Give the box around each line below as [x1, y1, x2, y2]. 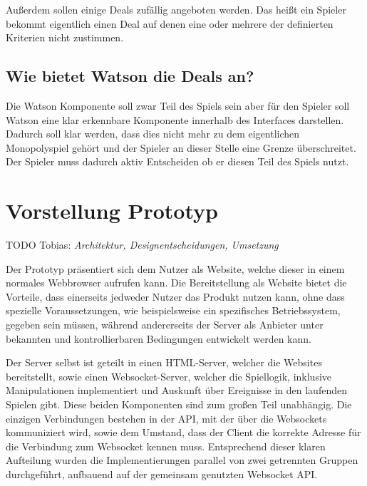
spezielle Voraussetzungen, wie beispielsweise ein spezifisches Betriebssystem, [6, 303, 341, 318]
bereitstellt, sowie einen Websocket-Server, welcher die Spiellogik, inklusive [6, 368, 332, 383]
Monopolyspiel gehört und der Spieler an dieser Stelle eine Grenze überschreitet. [6, 140, 356, 155]
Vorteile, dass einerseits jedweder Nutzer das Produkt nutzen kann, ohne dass [6, 289, 345, 304]
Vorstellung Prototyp [6, 196, 218, 225]
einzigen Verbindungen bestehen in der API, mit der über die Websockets [6, 410, 327, 425]
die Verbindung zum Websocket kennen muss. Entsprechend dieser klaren [6, 438, 326, 453]
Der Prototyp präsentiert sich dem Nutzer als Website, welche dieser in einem [6, 261, 345, 276]
